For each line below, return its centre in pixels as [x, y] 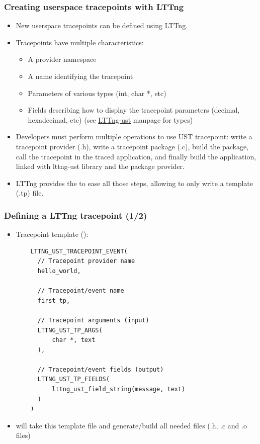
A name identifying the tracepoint [80, 76]
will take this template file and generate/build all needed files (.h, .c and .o [131, 425]
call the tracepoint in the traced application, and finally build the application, [136, 156]
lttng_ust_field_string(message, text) [119, 389]
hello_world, [59, 271]
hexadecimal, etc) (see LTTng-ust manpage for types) [110, 119]
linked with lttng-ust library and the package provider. [100, 166]
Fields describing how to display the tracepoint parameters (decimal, [134, 110]
